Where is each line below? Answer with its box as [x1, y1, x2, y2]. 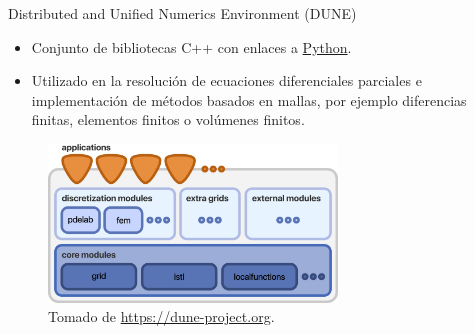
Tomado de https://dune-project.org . [48, 306, 275, 327]
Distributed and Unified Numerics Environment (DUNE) [8, 3, 357, 23]
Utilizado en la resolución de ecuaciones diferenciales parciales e [31, 70, 422, 91]
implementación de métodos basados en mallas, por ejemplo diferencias [31, 89, 467, 110]
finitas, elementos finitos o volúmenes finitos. [31, 109, 305, 130]
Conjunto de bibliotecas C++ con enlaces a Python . [31, 36, 352, 57]
